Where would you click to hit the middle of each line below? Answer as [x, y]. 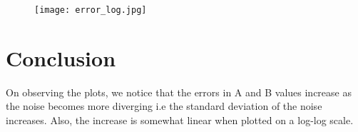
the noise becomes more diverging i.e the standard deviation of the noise [164, 106]
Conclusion [61, 57]
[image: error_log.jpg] [91, 10]
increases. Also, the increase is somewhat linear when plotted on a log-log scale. [180, 120]
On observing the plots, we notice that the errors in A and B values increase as [179, 92]
